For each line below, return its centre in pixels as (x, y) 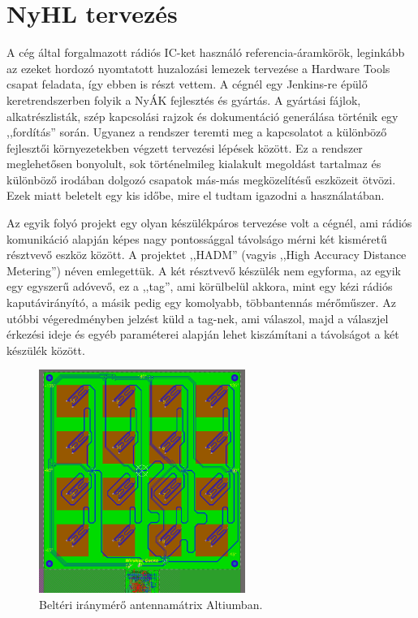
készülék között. (46, 350)
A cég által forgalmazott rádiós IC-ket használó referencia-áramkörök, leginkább (206, 52)
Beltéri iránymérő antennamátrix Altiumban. (151, 604)
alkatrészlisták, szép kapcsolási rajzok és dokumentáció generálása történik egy (203, 116)
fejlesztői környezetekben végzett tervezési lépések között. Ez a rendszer (185, 147)
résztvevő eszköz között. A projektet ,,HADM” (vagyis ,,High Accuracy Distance (207, 255)
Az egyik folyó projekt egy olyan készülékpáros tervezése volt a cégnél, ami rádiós (209, 223)
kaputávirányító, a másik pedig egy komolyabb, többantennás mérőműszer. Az (201, 303)
